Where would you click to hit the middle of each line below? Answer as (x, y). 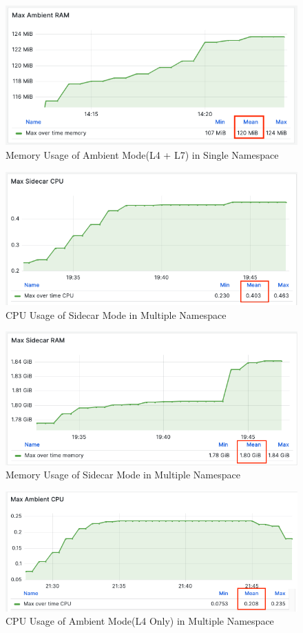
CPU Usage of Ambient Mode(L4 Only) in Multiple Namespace (140, 621)
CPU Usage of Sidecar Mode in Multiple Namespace (116, 314)
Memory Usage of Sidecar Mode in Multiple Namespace (123, 475)
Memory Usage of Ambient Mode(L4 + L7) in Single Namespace (142, 154)
